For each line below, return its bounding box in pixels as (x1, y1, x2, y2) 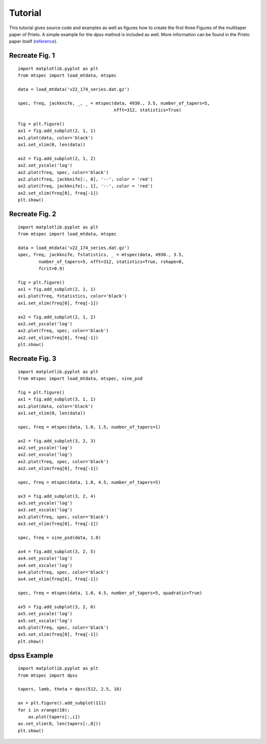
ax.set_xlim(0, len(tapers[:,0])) (18, 721, 101, 727)
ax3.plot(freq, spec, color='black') (18, 514, 109, 520)
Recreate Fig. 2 (9, 210, 57, 218)
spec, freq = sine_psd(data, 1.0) (18, 534, 101, 540)
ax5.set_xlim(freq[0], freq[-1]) (18, 632, 99, 637)
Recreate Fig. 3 (9, 354, 57, 363)
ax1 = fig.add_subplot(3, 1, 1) (18, 396, 96, 402)
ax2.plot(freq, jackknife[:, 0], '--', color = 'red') (18, 176, 153, 182)
